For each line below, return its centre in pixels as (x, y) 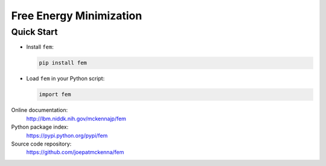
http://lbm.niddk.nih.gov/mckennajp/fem (76, 118)
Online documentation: (40, 110)
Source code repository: (41, 144)
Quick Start (34, 32)
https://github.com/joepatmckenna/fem (75, 152)
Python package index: (40, 127)
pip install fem (63, 63)
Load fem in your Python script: (66, 79)
